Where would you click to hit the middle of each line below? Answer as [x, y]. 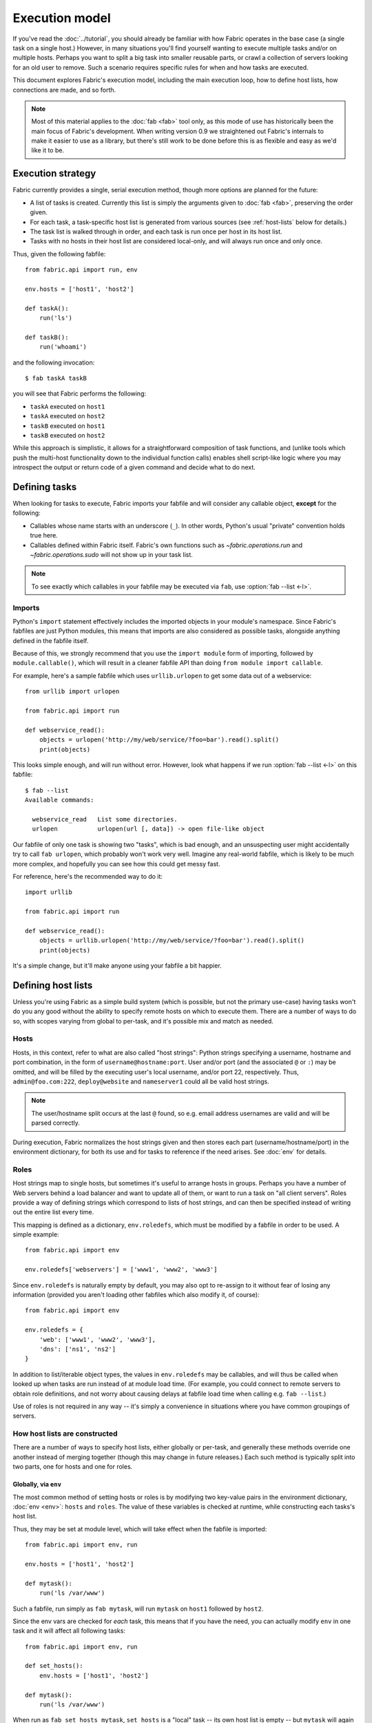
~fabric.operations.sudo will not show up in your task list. [111, 554]
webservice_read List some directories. [105, 819]
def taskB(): [47, 337]
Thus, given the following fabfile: [59, 254]
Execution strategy [54, 173]
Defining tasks [45, 487]
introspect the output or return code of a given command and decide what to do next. [134, 467]
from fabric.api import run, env [81, 270]
